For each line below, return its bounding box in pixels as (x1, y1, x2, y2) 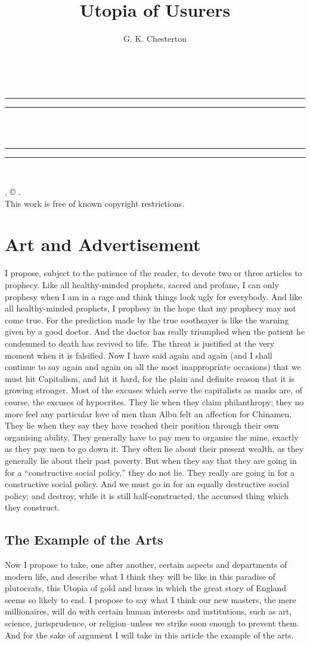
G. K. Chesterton (123, 32, 187, 45)
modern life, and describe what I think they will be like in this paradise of (5, 570, 275, 582)
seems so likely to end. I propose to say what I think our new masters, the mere (5, 593, 296, 606)
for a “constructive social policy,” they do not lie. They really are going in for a (5, 466, 295, 478)
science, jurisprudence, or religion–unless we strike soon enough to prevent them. (5, 617, 299, 629)
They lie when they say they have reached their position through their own (5, 419, 279, 432)
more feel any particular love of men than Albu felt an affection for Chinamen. (5, 407, 292, 420)
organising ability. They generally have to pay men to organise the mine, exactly (5, 430, 299, 443)
